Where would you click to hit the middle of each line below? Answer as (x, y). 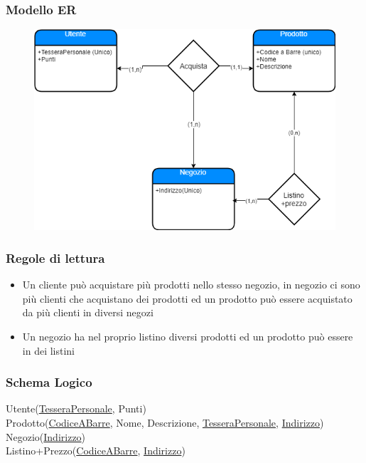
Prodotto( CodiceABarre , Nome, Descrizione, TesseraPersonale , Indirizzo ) (165, 422)
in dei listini (49, 350)
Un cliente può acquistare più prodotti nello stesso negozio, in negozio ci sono (191, 285)
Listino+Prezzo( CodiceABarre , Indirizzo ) (96, 451)
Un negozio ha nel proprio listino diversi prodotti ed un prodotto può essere (188, 336)
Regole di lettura (55, 257)
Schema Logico (49, 382)
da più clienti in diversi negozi (88, 312)
